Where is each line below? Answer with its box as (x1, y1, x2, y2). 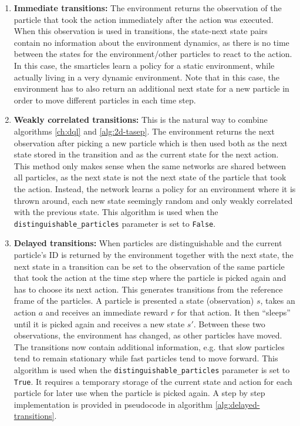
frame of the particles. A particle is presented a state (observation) (14, 294, 254, 307)
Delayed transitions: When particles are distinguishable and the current (14, 237, 282, 249)
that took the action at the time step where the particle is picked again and (14, 271, 286, 284)
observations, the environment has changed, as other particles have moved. (14, 329, 282, 341)
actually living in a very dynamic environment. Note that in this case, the (14, 71, 279, 83)
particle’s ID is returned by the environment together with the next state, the (14, 248, 294, 260)
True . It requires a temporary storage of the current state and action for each (14, 375, 292, 387)
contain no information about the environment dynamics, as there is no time (14, 36, 289, 48)
